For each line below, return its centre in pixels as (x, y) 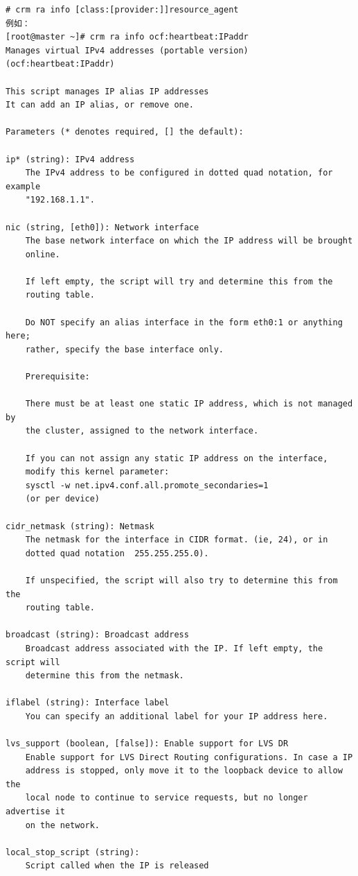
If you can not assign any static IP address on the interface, (177, 458)
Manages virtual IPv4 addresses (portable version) (127, 50)
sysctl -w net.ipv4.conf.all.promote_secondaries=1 (147, 485)
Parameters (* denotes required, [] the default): (125, 132)
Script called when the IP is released (117, 866)
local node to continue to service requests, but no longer (167, 798)
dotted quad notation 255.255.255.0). (117, 553)
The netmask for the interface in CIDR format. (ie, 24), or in (177, 540)
